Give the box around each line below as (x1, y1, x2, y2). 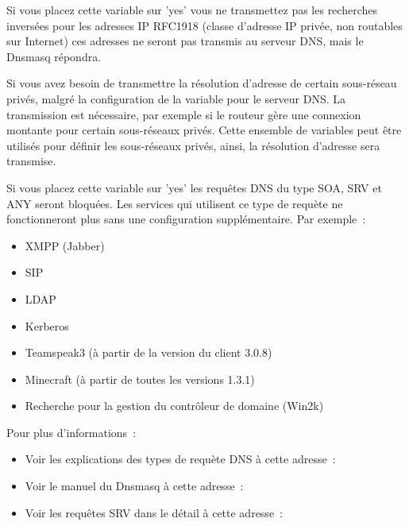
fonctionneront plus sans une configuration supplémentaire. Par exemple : (6, 211, 366, 227)
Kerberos (25, 317, 69, 334)
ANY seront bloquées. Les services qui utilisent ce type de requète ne (6, 195, 343, 211)
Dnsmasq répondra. (6, 48, 102, 64)
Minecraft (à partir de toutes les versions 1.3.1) (25, 370, 255, 387)
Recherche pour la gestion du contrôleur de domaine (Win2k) (25, 397, 324, 414)
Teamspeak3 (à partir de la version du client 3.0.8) (25, 344, 272, 361)
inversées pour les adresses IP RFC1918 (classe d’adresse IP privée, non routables (6, 17, 403, 33)
